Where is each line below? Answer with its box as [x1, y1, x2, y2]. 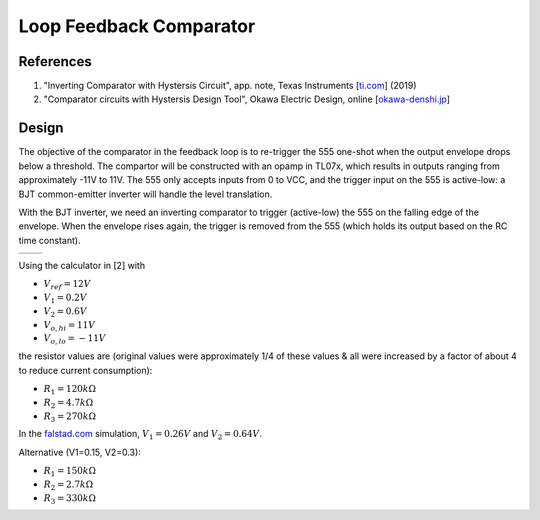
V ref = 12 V [43, 278, 91, 292]
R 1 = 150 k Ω [43, 465, 97, 479]
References [18, 53, 92, 70]
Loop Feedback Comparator [18, 15, 256, 37]
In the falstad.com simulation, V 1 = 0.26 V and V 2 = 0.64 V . [18, 428, 263, 442]
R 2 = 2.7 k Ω [43, 478, 94, 492]
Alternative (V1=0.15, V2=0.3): [18, 446, 142, 458]
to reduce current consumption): [18, 364, 153, 376]
